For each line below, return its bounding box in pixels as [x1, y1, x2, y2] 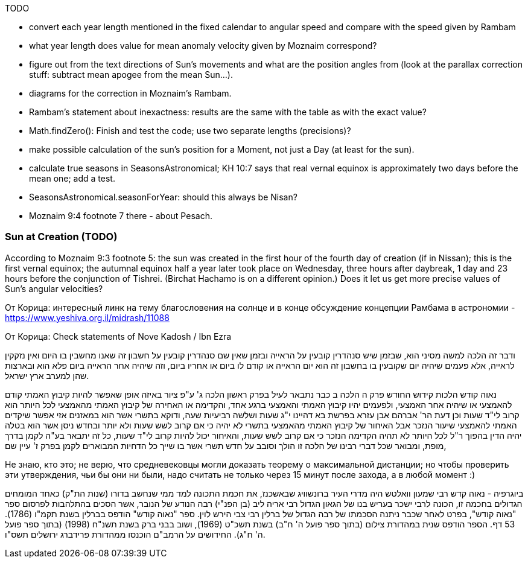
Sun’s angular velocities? [5, 283, 103, 294]
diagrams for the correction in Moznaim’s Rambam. [29, 88, 232, 98]
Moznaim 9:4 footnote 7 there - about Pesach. [29, 211, 212, 221]
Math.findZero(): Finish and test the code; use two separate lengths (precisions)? [29, 126, 351, 136]
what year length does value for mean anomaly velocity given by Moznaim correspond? [29, 40, 377, 51]
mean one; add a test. [29, 173, 115, 183]
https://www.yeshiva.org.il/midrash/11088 [5, 312, 170, 323]
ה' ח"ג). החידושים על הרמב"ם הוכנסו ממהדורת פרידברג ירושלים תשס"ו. [5, 529, 266, 539]
